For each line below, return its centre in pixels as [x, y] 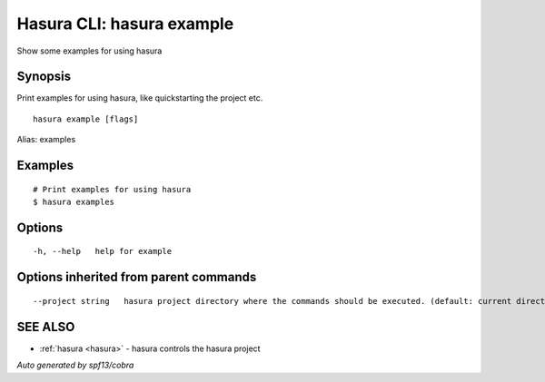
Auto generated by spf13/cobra [75, 365]
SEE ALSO [46, 327]
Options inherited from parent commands [137, 277]
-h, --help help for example [103, 251]
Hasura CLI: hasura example [125, 24]
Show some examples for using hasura [89, 51]
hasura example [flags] [86, 119]
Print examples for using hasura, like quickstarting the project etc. [140, 98]
